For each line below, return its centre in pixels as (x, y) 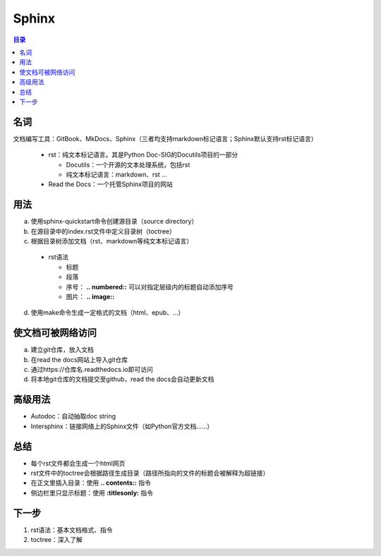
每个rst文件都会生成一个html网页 (78, 463)
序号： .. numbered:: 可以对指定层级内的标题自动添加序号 (150, 286)
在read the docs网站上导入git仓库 (79, 359)
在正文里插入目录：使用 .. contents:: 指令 (91, 483)
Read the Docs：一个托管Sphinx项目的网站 (110, 184)
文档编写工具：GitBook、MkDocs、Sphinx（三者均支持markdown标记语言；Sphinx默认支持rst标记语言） (165, 138)
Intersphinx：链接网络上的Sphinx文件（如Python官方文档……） (122, 426)
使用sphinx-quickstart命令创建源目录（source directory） (114, 222)
